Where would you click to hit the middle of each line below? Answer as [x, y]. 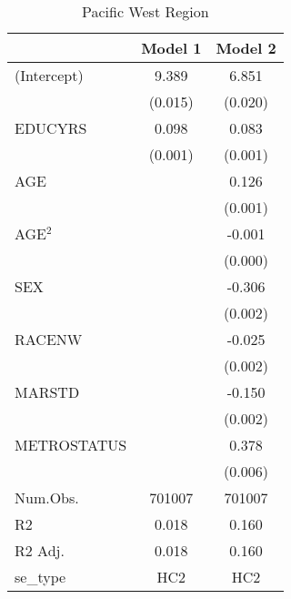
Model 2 [246, 48]
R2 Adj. [40, 550]
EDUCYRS [51, 128]
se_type [40, 577]
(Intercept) [49, 75]
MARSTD [47, 392]
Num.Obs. [47, 497]
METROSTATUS [71, 445]
